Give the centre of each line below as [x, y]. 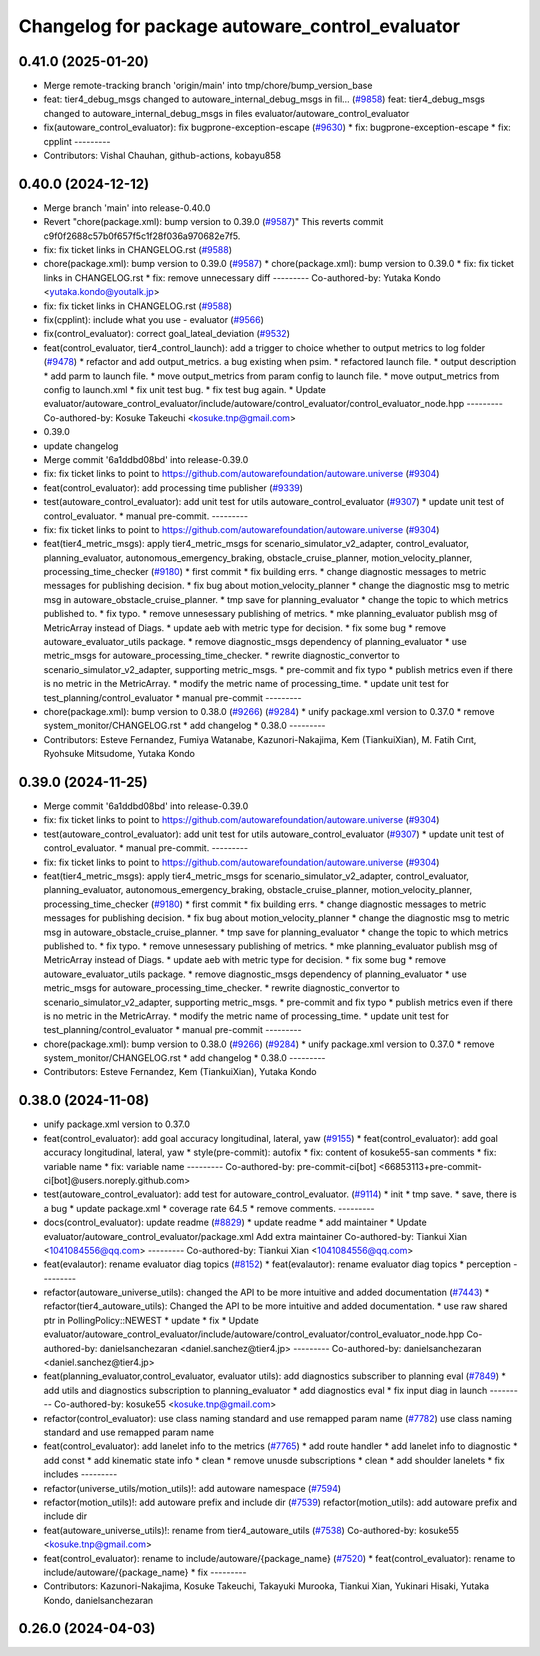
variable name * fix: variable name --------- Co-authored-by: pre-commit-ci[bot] [210, 1166]
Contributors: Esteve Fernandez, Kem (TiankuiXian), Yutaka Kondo [180, 1072]
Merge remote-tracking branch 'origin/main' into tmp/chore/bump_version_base [208, 86]
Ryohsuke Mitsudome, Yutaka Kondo [119, 754]
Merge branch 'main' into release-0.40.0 [127, 207]
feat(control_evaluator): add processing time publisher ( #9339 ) [173, 487]
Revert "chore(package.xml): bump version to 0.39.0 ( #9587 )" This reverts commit [213, 222]
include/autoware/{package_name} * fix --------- [145, 1572]
